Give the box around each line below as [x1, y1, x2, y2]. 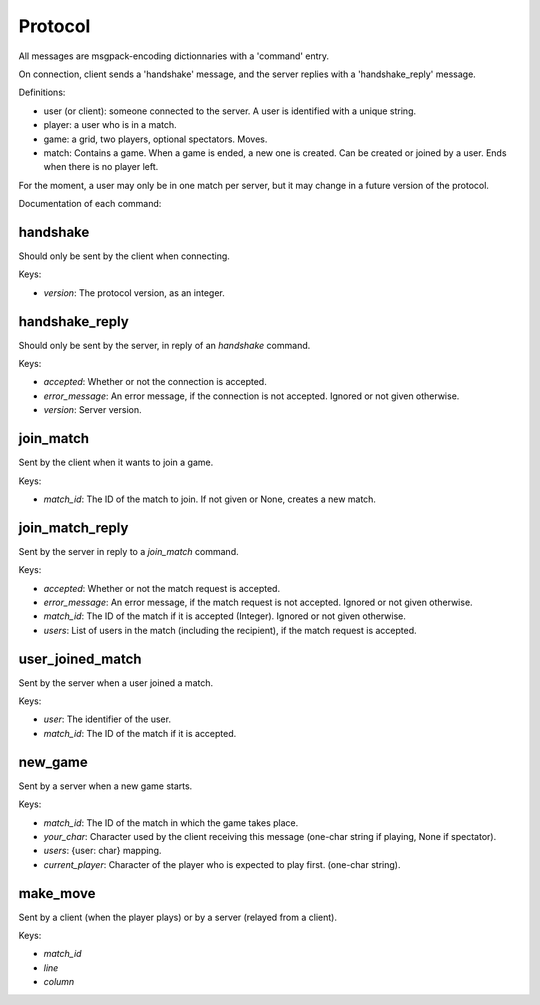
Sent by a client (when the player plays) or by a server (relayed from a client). [18, 911, 337, 923]
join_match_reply [18, 519, 129, 536]
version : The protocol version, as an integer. [43, 286, 225, 299]
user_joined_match [18, 650, 142, 667]
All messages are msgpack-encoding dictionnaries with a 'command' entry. [18, 50, 330, 62]
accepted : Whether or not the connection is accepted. [43, 376, 267, 388]
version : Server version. [43, 404, 142, 416]
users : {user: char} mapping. [43, 845, 162, 857]
